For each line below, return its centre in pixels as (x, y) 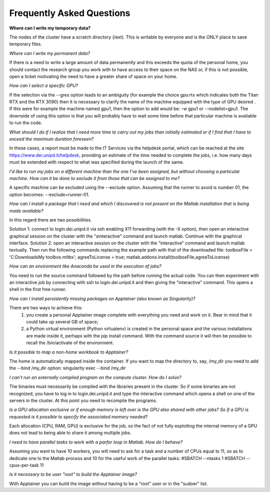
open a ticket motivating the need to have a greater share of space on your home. (93, 76)
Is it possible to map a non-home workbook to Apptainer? (69, 352)
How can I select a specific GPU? (44, 85)
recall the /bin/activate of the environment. (70, 343)
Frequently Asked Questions (70, 13)
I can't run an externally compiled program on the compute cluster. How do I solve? (95, 377)
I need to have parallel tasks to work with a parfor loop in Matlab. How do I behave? (96, 442)
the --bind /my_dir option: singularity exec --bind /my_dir (67, 368)
